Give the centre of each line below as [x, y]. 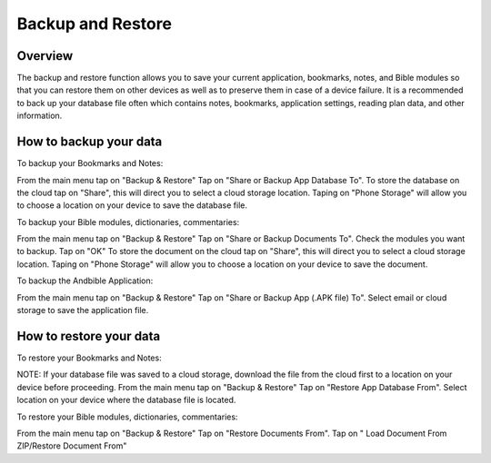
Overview [45, 56]
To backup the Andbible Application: [85, 281]
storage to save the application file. [83, 310]
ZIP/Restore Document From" [72, 446]
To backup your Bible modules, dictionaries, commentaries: [128, 222]
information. [40, 116]
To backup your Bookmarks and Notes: [90, 163]
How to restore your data [89, 336]
